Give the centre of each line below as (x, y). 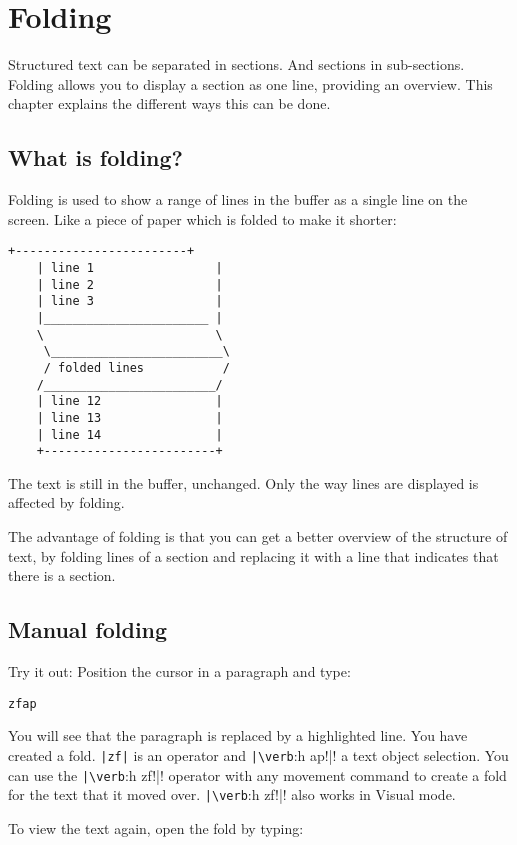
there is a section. (62, 575)
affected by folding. (66, 502)
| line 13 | (129, 417)
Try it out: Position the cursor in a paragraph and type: (179, 671)
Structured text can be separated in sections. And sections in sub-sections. (236, 64)
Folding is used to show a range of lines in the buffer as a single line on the (238, 199)
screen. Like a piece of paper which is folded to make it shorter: (202, 218)
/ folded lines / (136, 367)
